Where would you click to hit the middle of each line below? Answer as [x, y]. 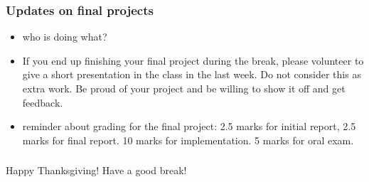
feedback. [43, 102]
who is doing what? [65, 37]
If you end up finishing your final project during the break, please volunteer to [193, 60]
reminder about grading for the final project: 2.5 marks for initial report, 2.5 [189, 126]
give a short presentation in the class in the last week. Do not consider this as [192, 74]
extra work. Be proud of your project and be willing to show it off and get [184, 88]
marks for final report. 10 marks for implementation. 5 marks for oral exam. [188, 140]
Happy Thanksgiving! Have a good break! [96, 170]
